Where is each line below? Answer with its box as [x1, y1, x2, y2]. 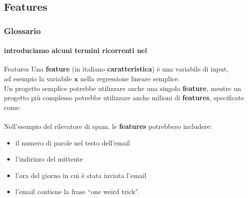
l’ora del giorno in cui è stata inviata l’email [15, 170, 147, 180]
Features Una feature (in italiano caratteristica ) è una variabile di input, [4, 64, 229, 74]
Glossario [4, 24, 41, 36]
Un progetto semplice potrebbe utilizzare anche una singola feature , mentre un [4, 83, 241, 93]
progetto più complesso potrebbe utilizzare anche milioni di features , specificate [4, 92, 244, 103]
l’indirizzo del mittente [15, 154, 83, 164]
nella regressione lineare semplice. [80, 73, 180, 84]
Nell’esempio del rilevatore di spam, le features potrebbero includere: [4, 121, 212, 131]
